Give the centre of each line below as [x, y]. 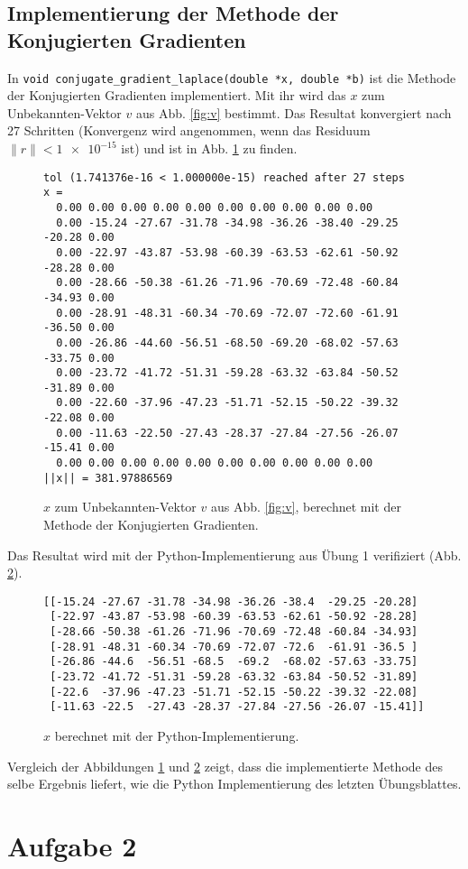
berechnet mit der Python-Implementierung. [177, 736]
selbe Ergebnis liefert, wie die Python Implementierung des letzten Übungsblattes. [234, 784]
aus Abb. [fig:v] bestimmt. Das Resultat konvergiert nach [294, 112]
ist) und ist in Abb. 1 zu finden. [209, 148]
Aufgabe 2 [72, 846]
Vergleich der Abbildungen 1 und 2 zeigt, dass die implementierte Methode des [225, 766]
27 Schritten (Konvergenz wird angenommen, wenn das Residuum [189, 130]
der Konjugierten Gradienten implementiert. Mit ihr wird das [177, 95]
